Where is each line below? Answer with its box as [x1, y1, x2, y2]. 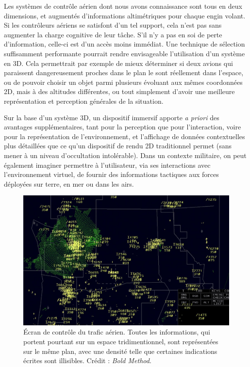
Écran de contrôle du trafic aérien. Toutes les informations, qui [23, 327, 210, 337]
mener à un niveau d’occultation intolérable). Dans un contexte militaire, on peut [4, 150, 247, 160]
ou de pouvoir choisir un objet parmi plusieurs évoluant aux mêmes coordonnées [4, 77, 243, 87]
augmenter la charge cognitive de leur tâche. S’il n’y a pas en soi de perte [4, 29, 222, 39]
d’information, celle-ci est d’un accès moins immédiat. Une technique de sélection [4, 39, 245, 49]
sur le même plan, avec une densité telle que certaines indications [23, 346, 217, 356]
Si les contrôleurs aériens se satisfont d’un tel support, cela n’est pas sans [4, 20, 222, 30]
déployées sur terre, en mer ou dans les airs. [4, 178, 134, 189]
